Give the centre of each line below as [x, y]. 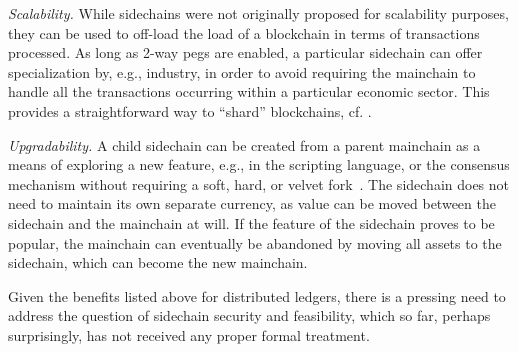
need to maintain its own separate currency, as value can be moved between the [252, 203]
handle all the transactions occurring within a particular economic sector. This [249, 91]
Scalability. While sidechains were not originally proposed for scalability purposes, [258, 13]
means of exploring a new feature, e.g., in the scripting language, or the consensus [259, 164]
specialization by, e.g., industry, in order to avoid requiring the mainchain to [242, 71]
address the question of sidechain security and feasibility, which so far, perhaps [249, 315]
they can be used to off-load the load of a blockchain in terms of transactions [244, 32]
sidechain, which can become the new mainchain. [158, 262]
